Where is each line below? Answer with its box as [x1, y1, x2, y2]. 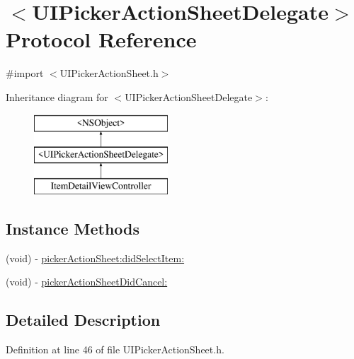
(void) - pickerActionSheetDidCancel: [6, 274, 168, 289]
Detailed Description [6, 309, 161, 331]
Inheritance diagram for [6, 89, 108, 104]
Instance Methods [6, 217, 139, 239]
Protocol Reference [6, 25, 197, 54]
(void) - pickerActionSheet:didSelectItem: [6, 250, 185, 265]
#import [6, 66, 44, 81]
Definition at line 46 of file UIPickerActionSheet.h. [6, 342, 224, 357]
